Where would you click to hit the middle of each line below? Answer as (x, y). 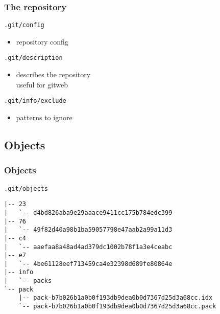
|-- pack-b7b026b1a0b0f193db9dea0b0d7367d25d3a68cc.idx (116, 298)
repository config (42, 41)
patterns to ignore (44, 117)
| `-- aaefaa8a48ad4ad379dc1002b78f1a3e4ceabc (88, 247)
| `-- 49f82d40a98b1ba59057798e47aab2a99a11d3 (88, 230)
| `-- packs (28, 281)
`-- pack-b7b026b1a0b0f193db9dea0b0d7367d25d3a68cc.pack (117, 307)
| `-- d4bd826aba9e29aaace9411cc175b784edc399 (88, 212)
